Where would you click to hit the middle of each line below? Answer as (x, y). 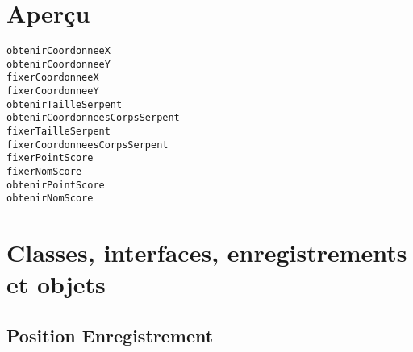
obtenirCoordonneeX (58, 51)
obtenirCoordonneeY (58, 64)
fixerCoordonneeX (53, 78)
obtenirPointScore (56, 185)
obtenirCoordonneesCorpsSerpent (93, 118)
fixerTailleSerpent (58, 132)
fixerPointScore (50, 158)
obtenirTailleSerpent (65, 104)
